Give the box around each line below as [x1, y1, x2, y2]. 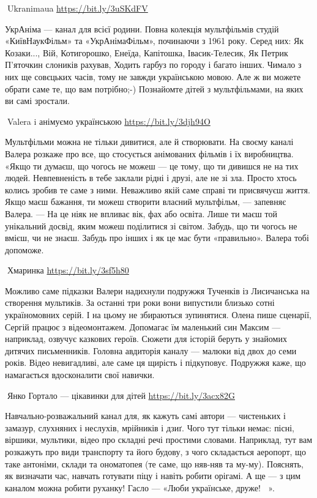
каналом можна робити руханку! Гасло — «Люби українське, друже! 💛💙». [5, 481, 275, 494]
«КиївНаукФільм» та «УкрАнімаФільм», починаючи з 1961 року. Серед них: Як [5, 34, 304, 47]
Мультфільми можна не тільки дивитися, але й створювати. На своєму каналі [5, 135, 294, 148]
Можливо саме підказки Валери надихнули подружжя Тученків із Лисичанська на [5, 284, 310, 297]
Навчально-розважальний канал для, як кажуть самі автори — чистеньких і [5, 409, 286, 422]
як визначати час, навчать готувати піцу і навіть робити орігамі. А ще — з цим [5, 469, 301, 482]
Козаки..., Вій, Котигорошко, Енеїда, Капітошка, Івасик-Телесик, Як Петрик [5, 46, 288, 59]
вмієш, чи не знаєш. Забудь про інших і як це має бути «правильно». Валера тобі [5, 231, 309, 244]
